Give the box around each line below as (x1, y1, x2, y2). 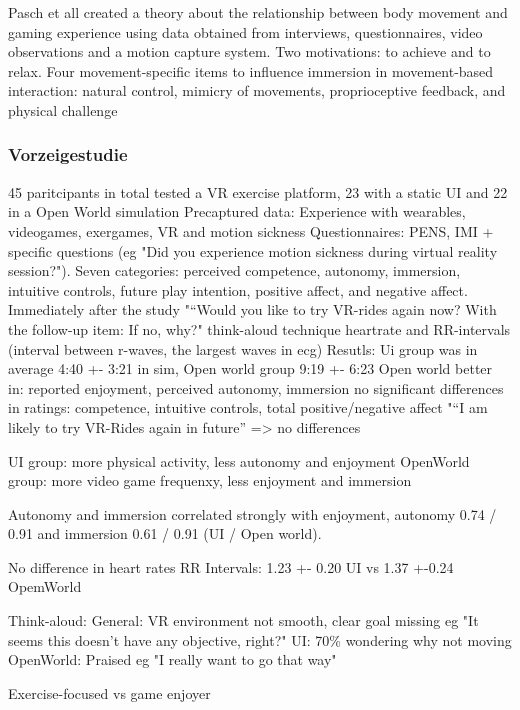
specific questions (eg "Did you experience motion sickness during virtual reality (8, 240, 498, 261)
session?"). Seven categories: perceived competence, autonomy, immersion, (8, 260, 461, 281)
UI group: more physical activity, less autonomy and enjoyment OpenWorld (8, 450, 470, 471)
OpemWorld (8, 576, 82, 597)
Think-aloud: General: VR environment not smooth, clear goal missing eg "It (8, 610, 479, 631)
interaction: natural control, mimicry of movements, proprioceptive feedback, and (8, 80, 506, 101)
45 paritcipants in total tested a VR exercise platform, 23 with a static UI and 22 (8, 181, 508, 202)
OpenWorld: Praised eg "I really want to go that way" (8, 649, 337, 670)
